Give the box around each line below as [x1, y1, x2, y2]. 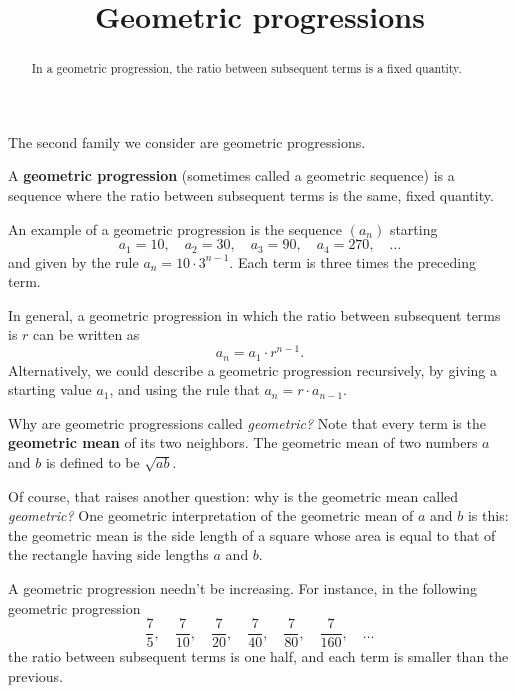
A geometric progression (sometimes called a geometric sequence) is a [8, 165, 455, 186]
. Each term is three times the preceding [229, 251, 476, 272]
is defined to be [45, 451, 140, 472]
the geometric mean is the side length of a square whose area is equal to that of [8, 524, 496, 545]
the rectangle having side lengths [8, 544, 209, 565]
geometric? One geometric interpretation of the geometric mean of [8, 505, 414, 526]
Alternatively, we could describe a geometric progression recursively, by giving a [8, 359, 498, 380]
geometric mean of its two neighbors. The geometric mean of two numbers [8, 432, 478, 453]
